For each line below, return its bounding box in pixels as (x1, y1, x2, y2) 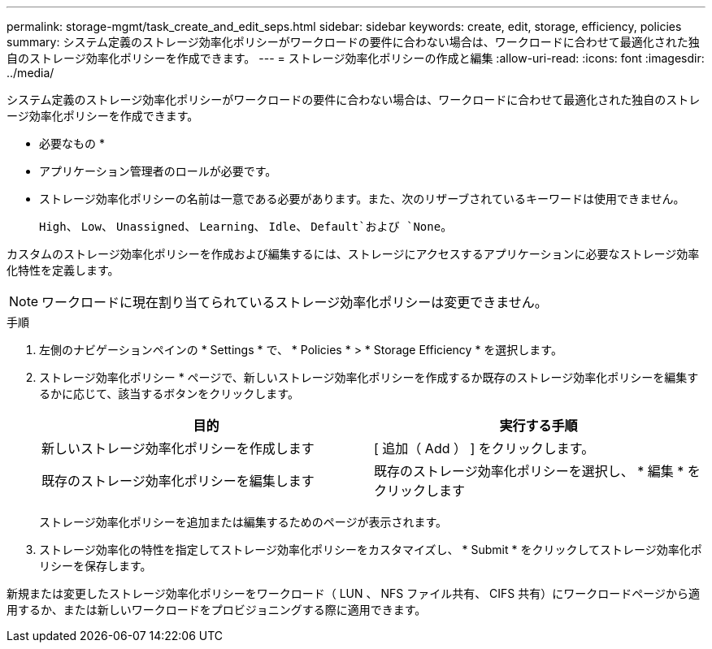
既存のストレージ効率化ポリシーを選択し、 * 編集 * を (374, 463, 701, 479)
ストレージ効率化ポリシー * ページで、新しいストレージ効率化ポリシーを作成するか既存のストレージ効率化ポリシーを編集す (39, 370, 699, 384)
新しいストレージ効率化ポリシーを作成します (41, 440, 315, 456)
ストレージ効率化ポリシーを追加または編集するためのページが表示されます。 (39, 515, 448, 529)
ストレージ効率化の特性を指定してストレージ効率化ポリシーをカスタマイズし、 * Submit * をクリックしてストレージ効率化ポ (39, 543, 702, 556)
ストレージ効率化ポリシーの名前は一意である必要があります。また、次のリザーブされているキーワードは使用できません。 (39, 192, 685, 206)
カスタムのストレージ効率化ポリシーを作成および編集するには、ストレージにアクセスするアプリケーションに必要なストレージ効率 (7, 247, 700, 261)
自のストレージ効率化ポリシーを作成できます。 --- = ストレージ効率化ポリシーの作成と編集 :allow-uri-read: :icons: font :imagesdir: (7, 51, 705, 65)
